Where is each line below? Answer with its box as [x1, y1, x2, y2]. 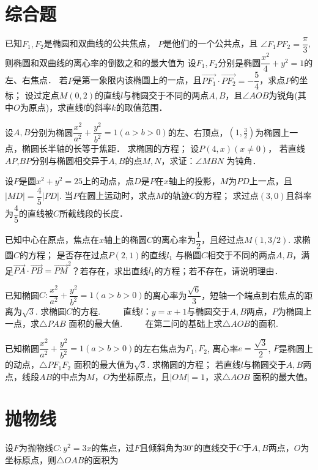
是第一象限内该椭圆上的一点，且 [73, 73, 202, 86]
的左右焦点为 [134, 341, 186, 354]
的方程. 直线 [72, 305, 141, 318]
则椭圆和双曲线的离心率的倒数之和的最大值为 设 [5, 56, 196, 69]
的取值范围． [116, 100, 168, 113]
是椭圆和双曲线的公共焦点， [43, 37, 155, 50]
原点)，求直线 [28, 100, 84, 113]
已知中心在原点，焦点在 [5, 233, 99, 246]
